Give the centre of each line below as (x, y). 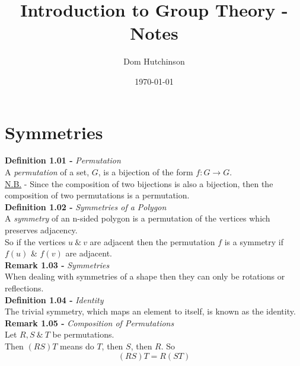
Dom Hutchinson (154, 61)
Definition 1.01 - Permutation (63, 160)
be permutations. (83, 334)
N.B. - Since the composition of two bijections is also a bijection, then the (139, 183)
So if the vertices (35, 241)
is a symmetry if (254, 241)
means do (77, 346)
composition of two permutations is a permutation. (97, 195)
